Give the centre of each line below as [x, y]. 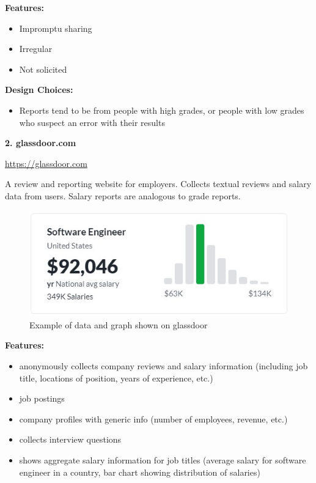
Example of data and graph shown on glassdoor [119, 324]
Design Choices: [39, 90]
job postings [42, 398]
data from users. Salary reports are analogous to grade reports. [123, 195]
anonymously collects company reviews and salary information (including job [164, 366]
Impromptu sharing [56, 28]
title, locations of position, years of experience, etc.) [116, 378]
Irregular [36, 49]
